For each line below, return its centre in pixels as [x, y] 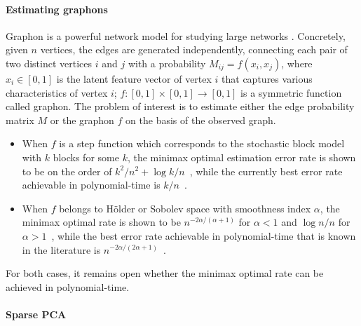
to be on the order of [67, 171]
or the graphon [82, 120]
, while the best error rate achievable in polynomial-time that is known [204, 235]
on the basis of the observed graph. [201, 120]
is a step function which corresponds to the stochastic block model [202, 143]
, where [297, 63]
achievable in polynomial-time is [91, 185]
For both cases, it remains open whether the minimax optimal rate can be [165, 273]
